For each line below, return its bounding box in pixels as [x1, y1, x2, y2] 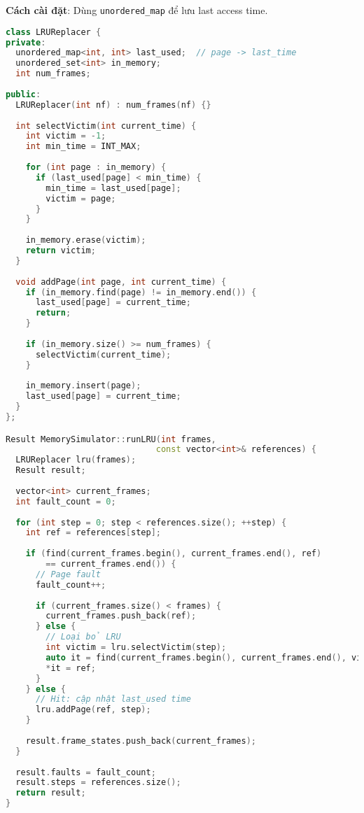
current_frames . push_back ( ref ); [45, 611, 197, 621]
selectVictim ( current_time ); [35, 349, 171, 360]
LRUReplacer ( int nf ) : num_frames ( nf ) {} [15, 99, 211, 110]
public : [6, 89, 41, 99]
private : [6, 37, 46, 48]
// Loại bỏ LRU [45, 632, 121, 642]
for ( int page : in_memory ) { [25, 162, 167, 173]
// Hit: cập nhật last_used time [35, 694, 191, 705]
